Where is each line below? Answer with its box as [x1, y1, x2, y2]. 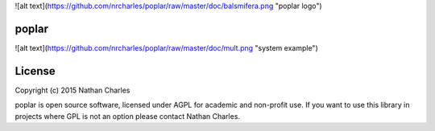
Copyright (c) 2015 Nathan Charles [14, 85, 130, 95]
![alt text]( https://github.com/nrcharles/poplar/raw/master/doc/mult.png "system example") [14, 43, 318, 52]
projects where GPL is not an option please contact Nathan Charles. [14, 111, 241, 121]
